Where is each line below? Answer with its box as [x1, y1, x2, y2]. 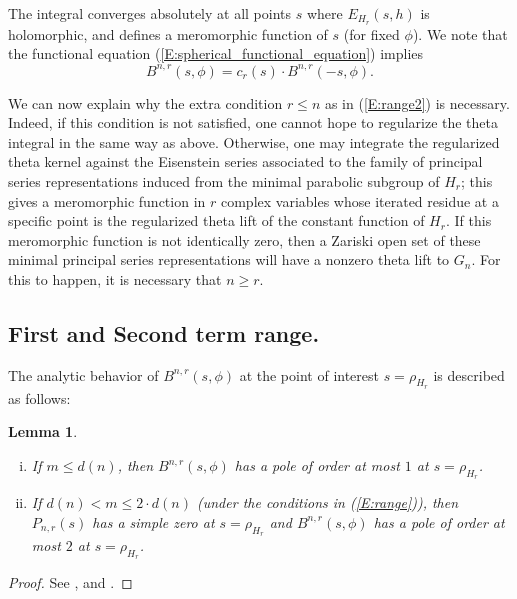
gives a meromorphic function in [8, 190, 206, 211]
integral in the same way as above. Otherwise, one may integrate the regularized [8, 131, 500, 152]
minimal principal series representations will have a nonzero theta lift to [8, 249, 450, 270]
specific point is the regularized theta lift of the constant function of [8, 210, 425, 231]
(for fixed [343, 23, 400, 44]
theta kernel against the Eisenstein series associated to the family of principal [8, 151, 483, 172]
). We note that [412, 23, 508, 44]
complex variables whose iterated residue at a [220, 190, 499, 211]
